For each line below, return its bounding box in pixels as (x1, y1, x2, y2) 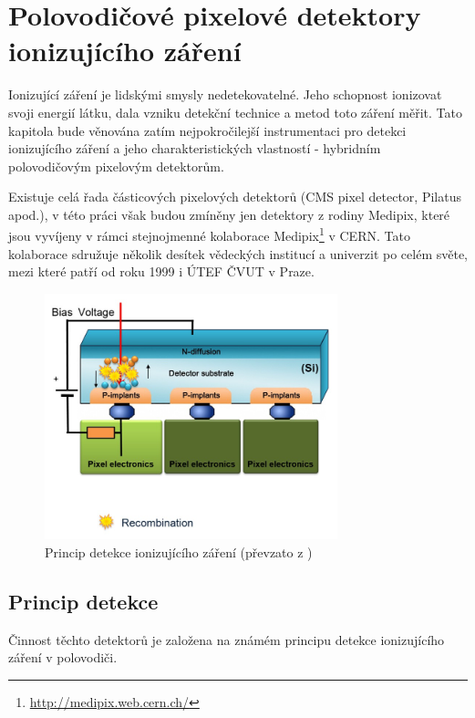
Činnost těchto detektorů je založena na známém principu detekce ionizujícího (8, 630, 445, 649)
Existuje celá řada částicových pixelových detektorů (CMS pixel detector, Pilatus (8, 187, 461, 206)
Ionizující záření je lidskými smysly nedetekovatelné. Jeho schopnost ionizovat (8, 85, 442, 104)
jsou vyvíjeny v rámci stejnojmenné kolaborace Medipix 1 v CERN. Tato (8, 224, 410, 245)
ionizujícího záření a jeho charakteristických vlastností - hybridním (8, 139, 381, 158)
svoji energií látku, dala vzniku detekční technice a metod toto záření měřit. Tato (8, 102, 462, 121)
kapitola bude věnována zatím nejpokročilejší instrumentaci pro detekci (8, 120, 407, 140)
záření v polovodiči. (8, 648, 118, 667)
